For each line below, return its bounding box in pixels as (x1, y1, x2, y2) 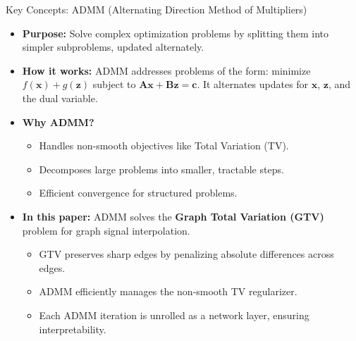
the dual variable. (22, 90, 98, 105)
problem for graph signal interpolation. (22, 223, 190, 237)
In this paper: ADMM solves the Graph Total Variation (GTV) (22, 209, 324, 223)
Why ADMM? (22, 114, 94, 129)
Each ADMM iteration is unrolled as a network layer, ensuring (39, 307, 309, 322)
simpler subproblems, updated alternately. (22, 39, 204, 54)
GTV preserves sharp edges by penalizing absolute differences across (39, 247, 334, 261)
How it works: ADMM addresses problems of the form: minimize (22, 63, 311, 77)
